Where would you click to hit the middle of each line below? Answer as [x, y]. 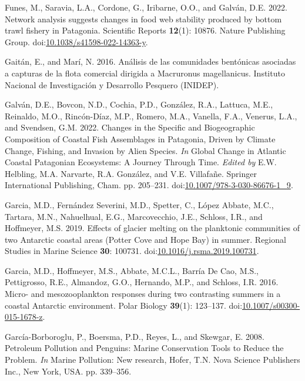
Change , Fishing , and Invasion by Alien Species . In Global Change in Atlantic [145, 150]
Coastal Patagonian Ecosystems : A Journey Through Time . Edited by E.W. [141, 162]
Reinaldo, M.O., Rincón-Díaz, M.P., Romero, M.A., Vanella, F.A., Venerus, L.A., [151, 116]
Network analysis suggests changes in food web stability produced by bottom [143, 19]
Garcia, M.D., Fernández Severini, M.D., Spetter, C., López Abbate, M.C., [139, 204]
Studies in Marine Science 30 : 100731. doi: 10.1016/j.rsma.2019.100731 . [132, 251]
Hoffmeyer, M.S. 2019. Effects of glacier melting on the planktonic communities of [152, 228]
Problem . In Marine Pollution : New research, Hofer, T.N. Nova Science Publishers [152, 360]
